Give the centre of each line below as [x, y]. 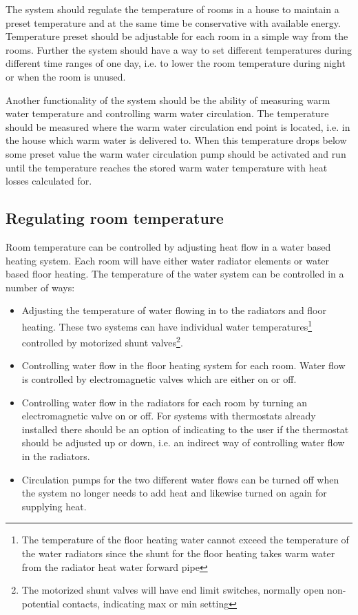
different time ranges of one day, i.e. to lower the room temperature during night [176, 63]
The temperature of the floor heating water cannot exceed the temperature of [185, 540]
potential [41, 603]
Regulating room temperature [115, 218]
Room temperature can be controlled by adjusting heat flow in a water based [168, 246]
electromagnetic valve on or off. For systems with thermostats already [169, 416]
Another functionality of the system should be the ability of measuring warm [168, 100]
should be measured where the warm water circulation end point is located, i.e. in [178, 126]
